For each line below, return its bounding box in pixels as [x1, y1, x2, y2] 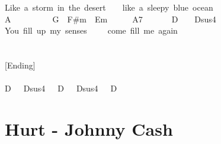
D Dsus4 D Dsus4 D [5, 82, 117, 94]
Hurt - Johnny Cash [5, 116, 173, 140]
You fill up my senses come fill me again [5, 24, 178, 37]
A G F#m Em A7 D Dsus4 [5, 12, 216, 25]
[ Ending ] [5, 58, 36, 71]
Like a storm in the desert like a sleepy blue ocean [5, 1, 213, 13]
